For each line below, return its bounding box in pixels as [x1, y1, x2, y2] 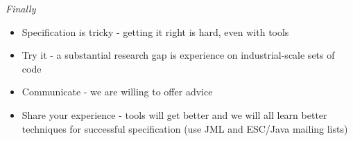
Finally [6, 1, 36, 15]
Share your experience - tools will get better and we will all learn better [21, 107, 327, 122]
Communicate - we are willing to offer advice [21, 84, 213, 99]
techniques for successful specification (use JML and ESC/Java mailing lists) [21, 121, 348, 135]
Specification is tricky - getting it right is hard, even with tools [21, 24, 289, 39]
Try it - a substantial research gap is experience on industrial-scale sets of [21, 48, 335, 62]
